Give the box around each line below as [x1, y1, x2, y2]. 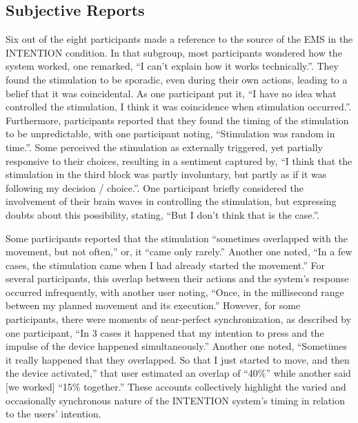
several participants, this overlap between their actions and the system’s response [6, 271, 349, 286]
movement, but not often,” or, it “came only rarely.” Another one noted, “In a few [6, 244, 352, 259]
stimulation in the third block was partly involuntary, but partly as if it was [6, 167, 327, 181]
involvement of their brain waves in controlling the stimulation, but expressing [6, 194, 337, 208]
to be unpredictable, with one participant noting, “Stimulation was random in [6, 126, 335, 141]
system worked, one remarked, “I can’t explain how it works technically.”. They [6, 59, 339, 73]
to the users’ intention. [6, 406, 101, 421]
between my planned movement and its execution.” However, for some [6, 298, 301, 313]
